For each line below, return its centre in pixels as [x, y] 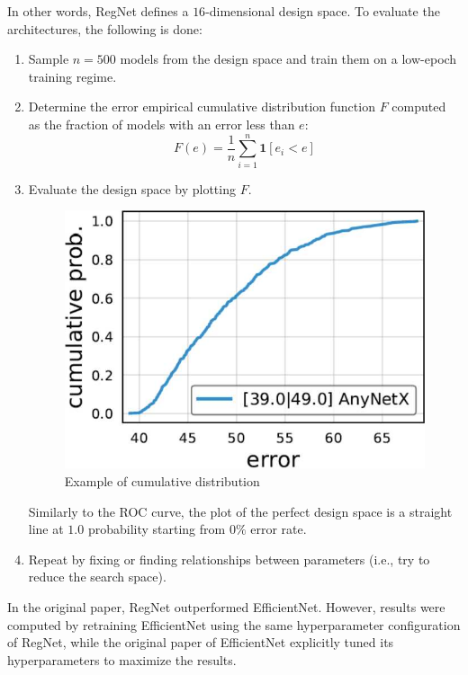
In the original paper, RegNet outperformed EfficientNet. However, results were [226, 607]
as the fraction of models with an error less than [162, 124]
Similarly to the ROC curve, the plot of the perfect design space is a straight [240, 511]
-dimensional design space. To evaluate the [323, 11]
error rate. [279, 529]
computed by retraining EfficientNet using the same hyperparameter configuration [234, 624]
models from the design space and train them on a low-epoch [288, 59]
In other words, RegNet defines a [98, 11]
